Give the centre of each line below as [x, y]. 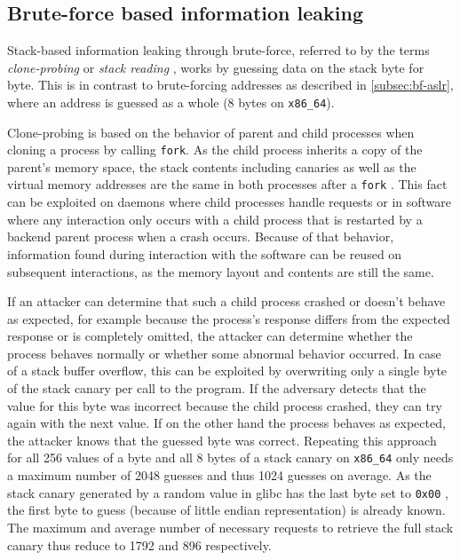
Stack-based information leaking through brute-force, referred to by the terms [218, 50]
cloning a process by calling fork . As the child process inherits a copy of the [215, 150]
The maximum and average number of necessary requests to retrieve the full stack [230, 527]
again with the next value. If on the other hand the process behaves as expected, [226, 423]
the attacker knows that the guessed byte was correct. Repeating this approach [222, 440]
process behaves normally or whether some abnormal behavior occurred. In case [224, 353]
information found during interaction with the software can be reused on [205, 253]
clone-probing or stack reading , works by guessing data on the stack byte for [216, 67]
